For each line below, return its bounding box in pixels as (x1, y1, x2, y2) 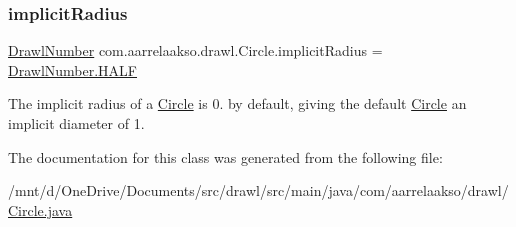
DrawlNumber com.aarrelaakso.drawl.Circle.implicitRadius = (8, 40, 383, 61)
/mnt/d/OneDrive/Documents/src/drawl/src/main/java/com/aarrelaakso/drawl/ (8, 180, 509, 201)
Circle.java (8, 199, 73, 220)
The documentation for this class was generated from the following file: (8, 146, 443, 167)
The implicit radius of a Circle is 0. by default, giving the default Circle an (8, 93, 467, 114)
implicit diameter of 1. (8, 113, 145, 133)
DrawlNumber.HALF (8, 59, 138, 80)
